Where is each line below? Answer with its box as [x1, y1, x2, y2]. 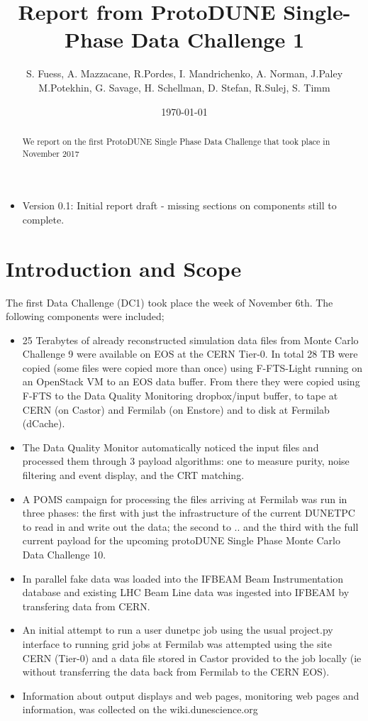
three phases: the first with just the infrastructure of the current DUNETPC [22, 505, 355, 520]
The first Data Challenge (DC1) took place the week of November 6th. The [6, 295, 333, 309]
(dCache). [22, 416, 65, 431]
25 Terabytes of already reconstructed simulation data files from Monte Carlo [22, 332, 359, 347]
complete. [22, 211, 65, 226]
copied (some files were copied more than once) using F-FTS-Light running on [22, 360, 363, 375]
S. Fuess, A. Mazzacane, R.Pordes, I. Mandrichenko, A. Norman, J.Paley [26, 66, 343, 81]
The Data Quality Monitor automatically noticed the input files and [22, 439, 319, 454]
